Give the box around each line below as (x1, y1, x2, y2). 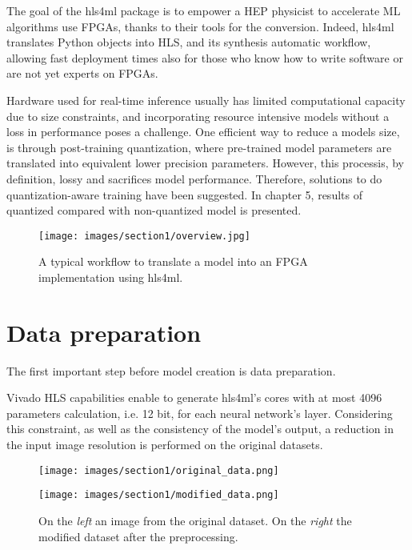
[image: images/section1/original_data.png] (38, 464, 279, 476)
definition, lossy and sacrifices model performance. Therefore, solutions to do (6, 170, 382, 187)
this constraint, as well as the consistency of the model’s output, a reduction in (6, 420, 394, 437)
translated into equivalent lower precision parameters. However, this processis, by (6, 155, 404, 171)
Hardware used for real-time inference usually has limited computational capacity (6, 91, 406, 108)
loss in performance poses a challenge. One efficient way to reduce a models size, (6, 123, 400, 140)
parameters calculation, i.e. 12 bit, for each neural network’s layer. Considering (6, 404, 393, 421)
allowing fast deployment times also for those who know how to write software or (6, 49, 403, 66)
